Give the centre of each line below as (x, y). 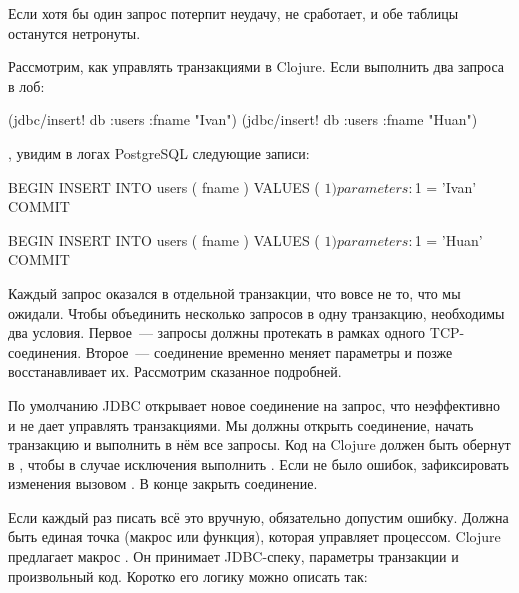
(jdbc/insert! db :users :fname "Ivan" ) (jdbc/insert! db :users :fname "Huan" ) (243, 119)
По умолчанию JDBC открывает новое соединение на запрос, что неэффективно (254, 404)
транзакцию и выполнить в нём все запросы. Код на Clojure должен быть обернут (259, 444)
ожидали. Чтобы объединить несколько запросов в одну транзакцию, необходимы (256, 312)
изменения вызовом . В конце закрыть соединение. (163, 483)
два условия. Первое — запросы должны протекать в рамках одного (217, 332)
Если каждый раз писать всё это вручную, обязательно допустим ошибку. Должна (258, 516)
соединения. (45, 351)
